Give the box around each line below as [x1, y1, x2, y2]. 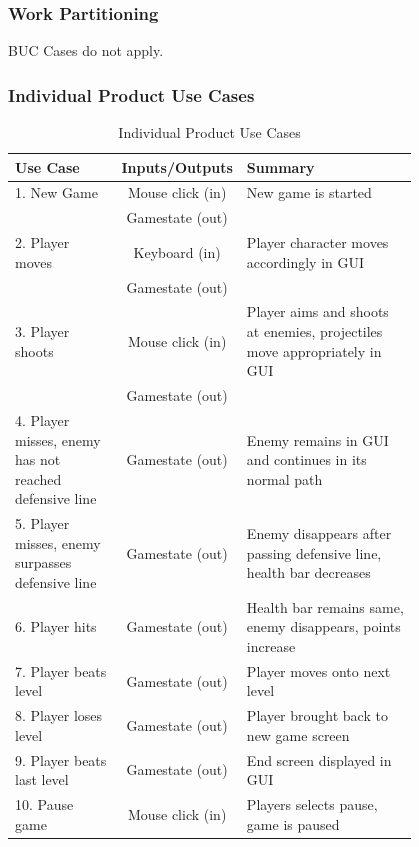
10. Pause [15, 794, 74, 815]
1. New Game [15, 182, 98, 203]
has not [15, 449, 61, 470]
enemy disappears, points [246, 616, 401, 637]
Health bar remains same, [246, 596, 404, 617]
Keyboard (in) [133, 241, 221, 262]
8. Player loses [15, 705, 103, 726]
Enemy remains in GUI [246, 429, 389, 450]
